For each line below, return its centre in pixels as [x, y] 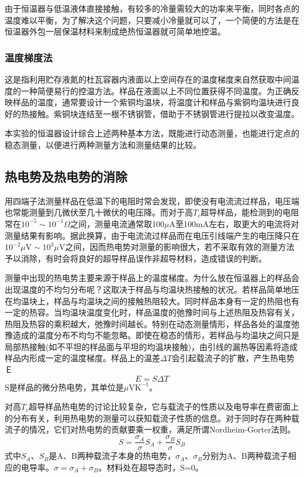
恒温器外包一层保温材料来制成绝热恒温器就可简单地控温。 [115, 31]
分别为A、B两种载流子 [245, 456]
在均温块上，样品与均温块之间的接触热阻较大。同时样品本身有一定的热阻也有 [152, 301]
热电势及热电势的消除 [66, 176]
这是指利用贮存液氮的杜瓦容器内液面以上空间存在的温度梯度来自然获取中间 [148, 79]
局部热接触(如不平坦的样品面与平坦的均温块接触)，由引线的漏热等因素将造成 [151, 346]
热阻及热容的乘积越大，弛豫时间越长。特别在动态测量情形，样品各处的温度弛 [152, 323]
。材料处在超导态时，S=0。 [151, 467]
